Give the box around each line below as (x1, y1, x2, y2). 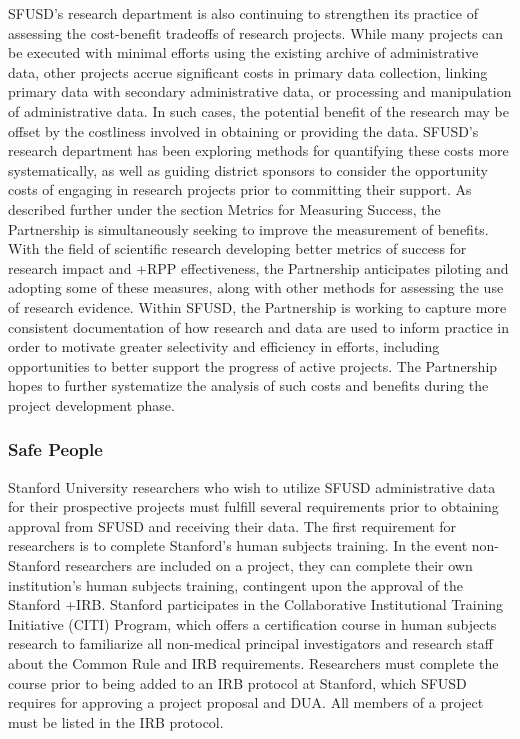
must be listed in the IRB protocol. (8, 711, 224, 732)
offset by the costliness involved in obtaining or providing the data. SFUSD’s (8, 120, 479, 141)
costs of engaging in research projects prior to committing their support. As (8, 179, 472, 200)
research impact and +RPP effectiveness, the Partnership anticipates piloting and (8, 257, 509, 278)
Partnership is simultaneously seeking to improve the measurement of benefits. (8, 218, 489, 239)
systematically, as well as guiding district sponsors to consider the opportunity (8, 159, 488, 180)
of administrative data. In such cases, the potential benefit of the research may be (8, 100, 509, 121)
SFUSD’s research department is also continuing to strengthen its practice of (8, 3, 479, 23)
